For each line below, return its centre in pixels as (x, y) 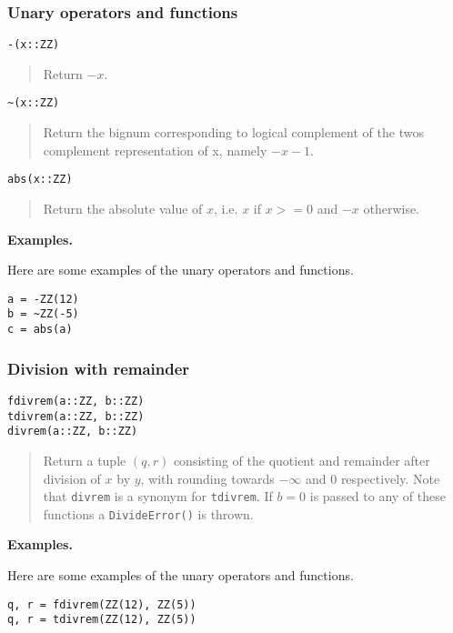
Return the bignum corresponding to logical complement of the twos (233, 132)
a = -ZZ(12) (43, 299)
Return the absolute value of (123, 208)
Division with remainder (99, 368)
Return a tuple (85, 460)
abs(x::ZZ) (40, 180)
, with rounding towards (207, 478)
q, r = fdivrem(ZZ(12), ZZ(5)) (102, 604)
